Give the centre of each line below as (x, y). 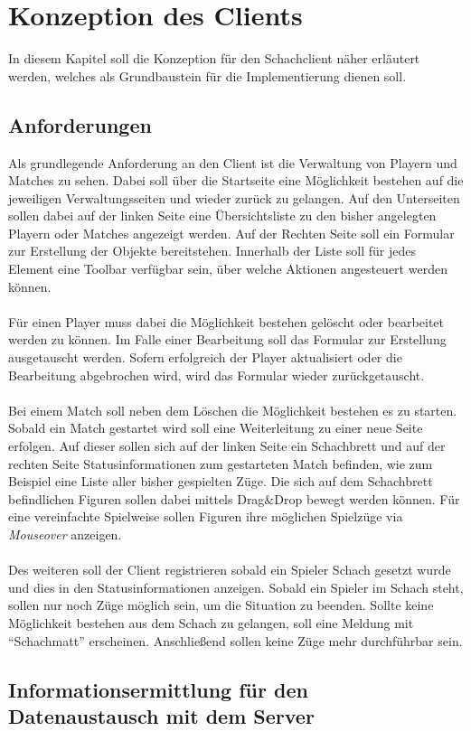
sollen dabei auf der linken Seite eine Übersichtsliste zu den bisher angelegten (222, 216)
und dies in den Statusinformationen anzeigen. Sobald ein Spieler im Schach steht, (236, 587)
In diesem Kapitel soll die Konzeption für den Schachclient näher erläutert (214, 58)
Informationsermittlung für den (158, 689)
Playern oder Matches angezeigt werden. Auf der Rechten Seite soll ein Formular (231, 233)
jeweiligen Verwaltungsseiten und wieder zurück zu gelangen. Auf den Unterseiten (234, 197)
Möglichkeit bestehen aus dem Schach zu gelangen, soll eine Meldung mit (211, 622)
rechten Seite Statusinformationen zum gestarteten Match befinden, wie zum (221, 463)
